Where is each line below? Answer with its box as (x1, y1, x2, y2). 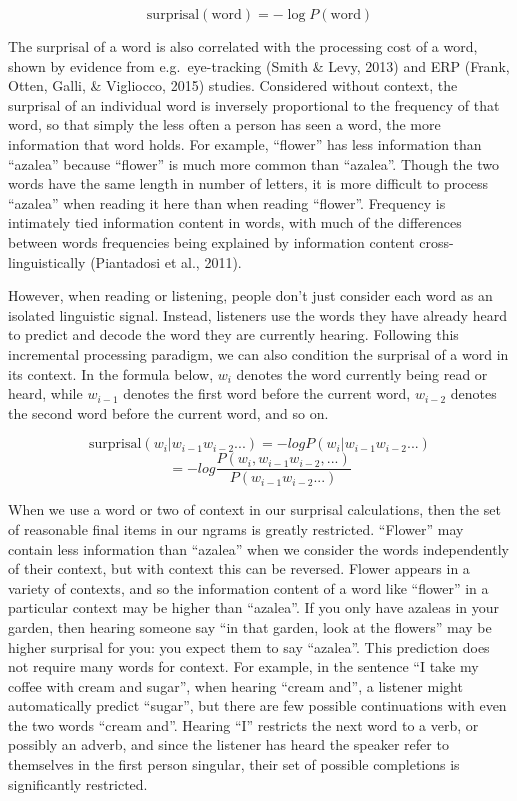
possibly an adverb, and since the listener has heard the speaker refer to (8, 734, 449, 755)
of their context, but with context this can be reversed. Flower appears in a (8, 558, 470, 579)
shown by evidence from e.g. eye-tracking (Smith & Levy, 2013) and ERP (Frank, (8, 55, 510, 76)
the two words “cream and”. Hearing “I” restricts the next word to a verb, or (8, 714, 479, 735)
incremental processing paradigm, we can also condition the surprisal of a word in (8, 343, 509, 364)
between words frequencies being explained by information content (8, 231, 415, 252)
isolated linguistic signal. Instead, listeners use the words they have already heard (8, 304, 507, 325)
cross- (419, 231, 454, 252)
